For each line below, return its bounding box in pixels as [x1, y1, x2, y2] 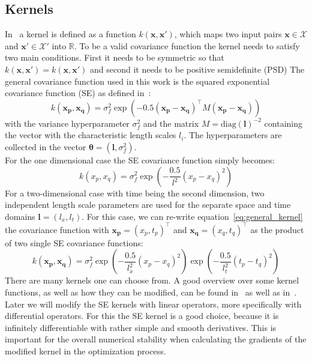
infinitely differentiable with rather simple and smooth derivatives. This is [5, 321, 277, 333]
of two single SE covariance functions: [5, 236, 143, 249]
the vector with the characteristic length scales [5, 129, 176, 141]
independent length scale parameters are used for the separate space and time [5, 198, 291, 211]
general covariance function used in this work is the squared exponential [5, 74, 270, 87]
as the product [250, 223, 304, 235]
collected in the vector [5, 140, 86, 153]
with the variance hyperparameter [5, 117, 130, 129]
